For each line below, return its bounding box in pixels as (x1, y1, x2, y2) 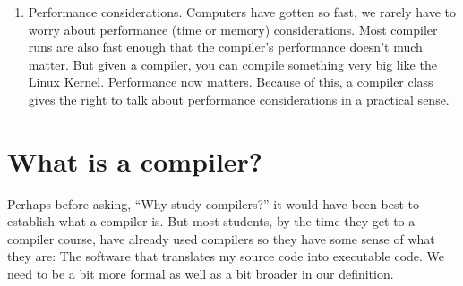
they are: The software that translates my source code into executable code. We (7, 247, 445, 265)
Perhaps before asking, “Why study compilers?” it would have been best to (7, 194, 419, 213)
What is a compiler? (7, 142, 263, 179)
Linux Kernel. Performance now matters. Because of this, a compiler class (28, 72, 433, 91)
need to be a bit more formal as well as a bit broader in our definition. (7, 265, 394, 283)
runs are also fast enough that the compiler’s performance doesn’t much (28, 38, 423, 56)
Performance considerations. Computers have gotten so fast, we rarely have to (28, 3, 456, 21)
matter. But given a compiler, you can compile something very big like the (28, 55, 437, 73)
